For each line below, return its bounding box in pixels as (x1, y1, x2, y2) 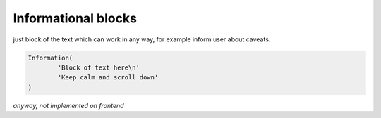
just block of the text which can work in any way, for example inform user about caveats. (13, 35, 271, 44)
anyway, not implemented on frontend (13, 101, 124, 110)
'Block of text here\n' (57, 63, 140, 72)
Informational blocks (13, 11, 138, 26)
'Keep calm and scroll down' (57, 74, 159, 81)
